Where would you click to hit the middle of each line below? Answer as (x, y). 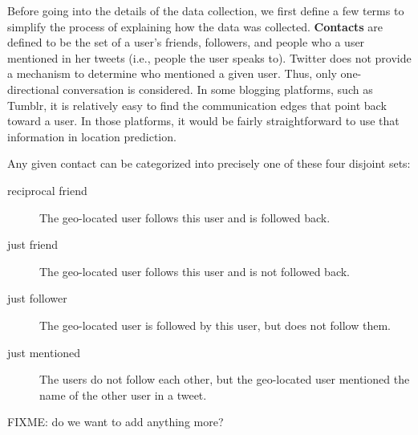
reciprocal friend (47, 190)
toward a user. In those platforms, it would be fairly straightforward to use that (203, 121)
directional (33, 89)
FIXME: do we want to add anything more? (116, 422)
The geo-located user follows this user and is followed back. (185, 217)
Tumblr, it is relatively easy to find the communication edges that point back (197, 105)
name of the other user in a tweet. (123, 394)
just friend (33, 244)
